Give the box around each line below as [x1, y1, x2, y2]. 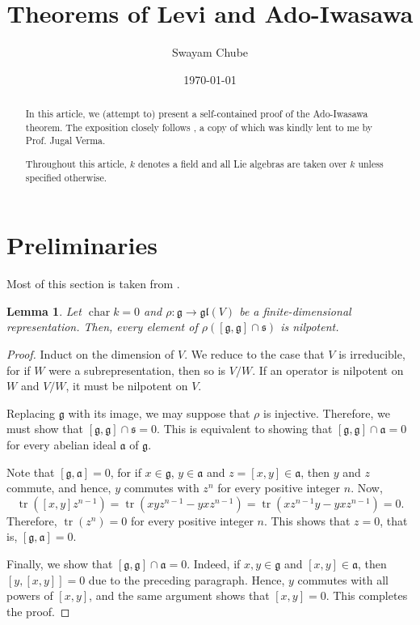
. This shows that [263, 512, 351, 529]
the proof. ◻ [6, 602, 70, 619]
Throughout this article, [25, 156, 127, 170]
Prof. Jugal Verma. [25, 134, 106, 147]
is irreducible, [338, 346, 405, 362]
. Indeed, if [187, 555, 241, 572]
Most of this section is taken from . [6, 275, 180, 292]
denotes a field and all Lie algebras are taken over [137, 156, 347, 170]
